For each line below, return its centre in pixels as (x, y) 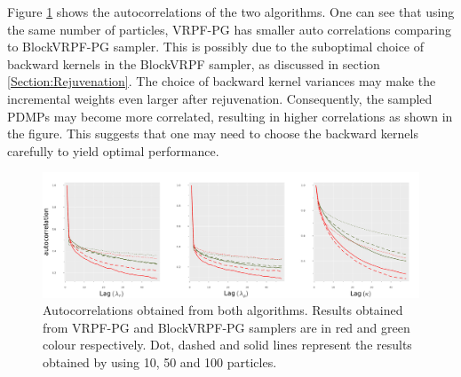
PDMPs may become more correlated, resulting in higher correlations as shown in (230, 116)
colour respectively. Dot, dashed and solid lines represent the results (227, 345)
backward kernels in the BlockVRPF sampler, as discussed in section (194, 63)
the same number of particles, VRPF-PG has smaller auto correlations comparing (230, 29)
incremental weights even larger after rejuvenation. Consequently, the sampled (220, 98)
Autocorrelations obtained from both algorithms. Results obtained (223, 310)
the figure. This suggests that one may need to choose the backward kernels (213, 134)
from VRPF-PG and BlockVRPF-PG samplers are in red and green (227, 327)
